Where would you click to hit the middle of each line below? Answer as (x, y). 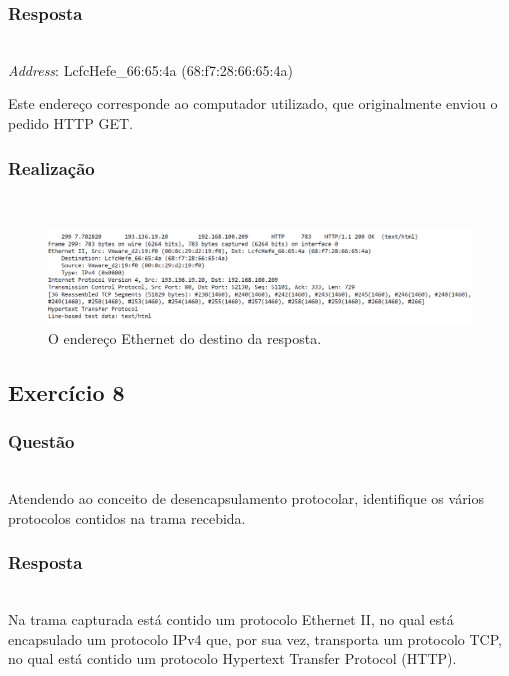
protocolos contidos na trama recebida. (127, 517)
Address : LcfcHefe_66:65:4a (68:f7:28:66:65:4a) (150, 69)
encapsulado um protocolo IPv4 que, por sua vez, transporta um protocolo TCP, (255, 638)
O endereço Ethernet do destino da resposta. (185, 337)
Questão (41, 441)
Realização (51, 167)
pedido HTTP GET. (70, 123)
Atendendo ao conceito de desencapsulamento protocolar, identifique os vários (246, 498)
